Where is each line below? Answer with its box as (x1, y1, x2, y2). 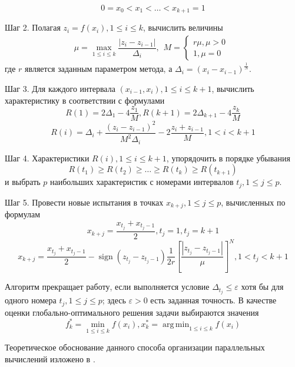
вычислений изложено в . (5, 352, 95, 365)
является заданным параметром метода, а (25, 62, 173, 75)
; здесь (102, 294, 126, 306)
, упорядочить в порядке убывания (166, 151, 290, 164)
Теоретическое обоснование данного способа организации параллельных (5, 341, 265, 353)
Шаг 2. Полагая (5, 21, 61, 34)
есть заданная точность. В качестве (150, 294, 277, 306)
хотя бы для (241, 280, 284, 293)
